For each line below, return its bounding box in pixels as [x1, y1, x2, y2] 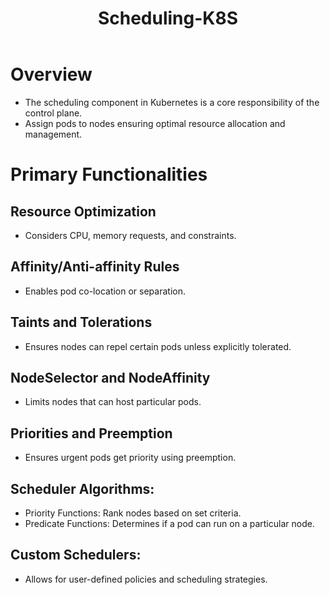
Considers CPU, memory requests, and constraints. [24, 229, 237, 241]
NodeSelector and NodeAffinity [10, 369, 211, 386]
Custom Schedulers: [10, 547, 142, 564]
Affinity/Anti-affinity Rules [10, 258, 180, 276]
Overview [10, 63, 93, 86]
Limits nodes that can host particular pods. [24, 396, 202, 408]
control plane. [24, 107, 83, 119]
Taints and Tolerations [10, 314, 153, 331]
